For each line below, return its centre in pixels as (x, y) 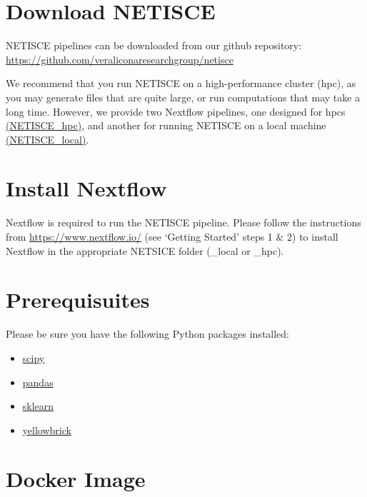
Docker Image (76, 479)
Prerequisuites (78, 300)
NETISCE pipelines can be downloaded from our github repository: (154, 45)
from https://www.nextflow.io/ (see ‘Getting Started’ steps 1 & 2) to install (172, 236)
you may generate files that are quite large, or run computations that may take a (183, 97)
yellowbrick (47, 430)
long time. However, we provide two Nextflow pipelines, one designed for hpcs (176, 111)
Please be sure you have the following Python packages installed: (148, 334)
